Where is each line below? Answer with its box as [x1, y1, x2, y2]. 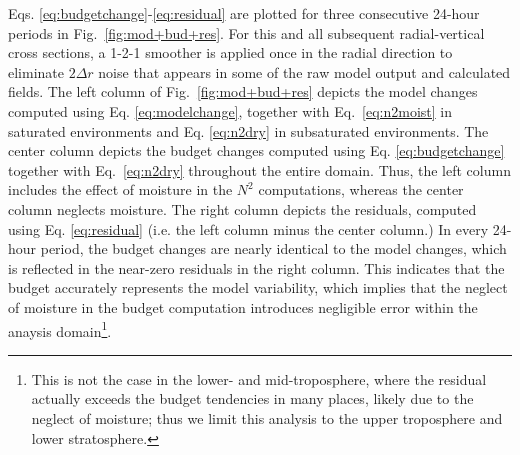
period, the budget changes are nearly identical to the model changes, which [40, 238, 507, 259]
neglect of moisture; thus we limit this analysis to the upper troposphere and [31, 407, 503, 428]
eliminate [8, 61, 64, 82]
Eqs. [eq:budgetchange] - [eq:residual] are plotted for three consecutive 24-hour [8, 3, 480, 23]
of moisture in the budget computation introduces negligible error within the [8, 296, 478, 317]
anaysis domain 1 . [8, 317, 112, 341]
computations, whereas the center [258, 179, 464, 200]
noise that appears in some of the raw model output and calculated [98, 61, 511, 82]
